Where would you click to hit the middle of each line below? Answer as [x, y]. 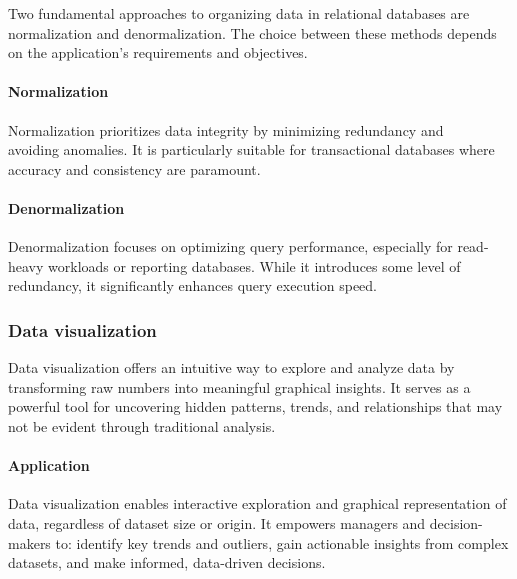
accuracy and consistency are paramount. [134, 168]
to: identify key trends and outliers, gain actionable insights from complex [282, 542]
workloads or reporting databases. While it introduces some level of [254, 265]
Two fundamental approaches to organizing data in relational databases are [239, 13]
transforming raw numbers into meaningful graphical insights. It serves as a [239, 386]
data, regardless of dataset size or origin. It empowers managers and [217, 522]
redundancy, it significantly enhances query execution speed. [193, 285]
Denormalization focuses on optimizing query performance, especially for [230, 246]
